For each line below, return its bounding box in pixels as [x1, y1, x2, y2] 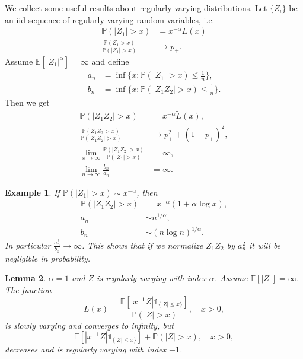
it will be [249, 239, 281, 251]
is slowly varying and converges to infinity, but [5, 319, 174, 331]
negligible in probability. [5, 252, 91, 264]
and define [91, 55, 129, 67]
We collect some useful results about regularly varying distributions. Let [5, 2, 267, 14]
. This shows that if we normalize [82, 239, 203, 251]
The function [5, 284, 52, 296]
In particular [5, 239, 51, 251]
